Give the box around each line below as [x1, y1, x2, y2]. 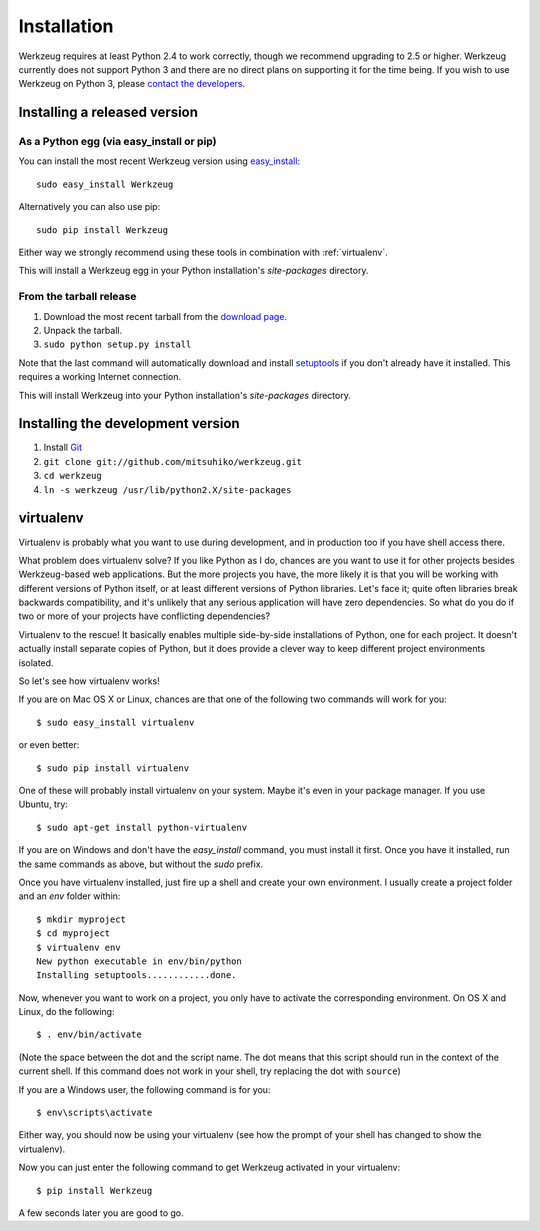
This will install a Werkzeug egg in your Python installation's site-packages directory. [18, 265, 369, 277]
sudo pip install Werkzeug [36, 224, 169, 235]
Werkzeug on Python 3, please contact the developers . [18, 78, 245, 90]
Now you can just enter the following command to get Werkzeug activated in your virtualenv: [18, 1161, 401, 1174]
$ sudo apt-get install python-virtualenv [36, 821, 248, 833]
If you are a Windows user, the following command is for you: [18, 1083, 271, 1095]
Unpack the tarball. [43, 324, 123, 336]
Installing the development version [18, 415, 240, 432]
